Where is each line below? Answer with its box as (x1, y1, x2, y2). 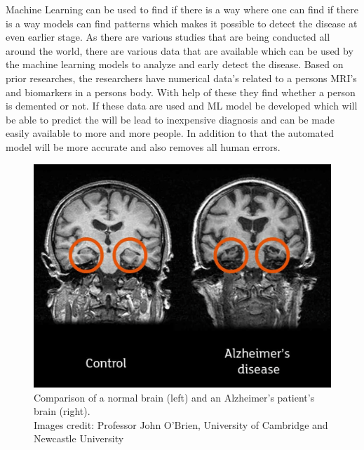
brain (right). (34, 404, 90, 418)
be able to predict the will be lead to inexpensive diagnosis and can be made (6, 112, 335, 126)
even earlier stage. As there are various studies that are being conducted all (6, 29, 330, 44)
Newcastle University (34, 431, 124, 446)
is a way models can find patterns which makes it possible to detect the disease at (6, 15, 358, 30)
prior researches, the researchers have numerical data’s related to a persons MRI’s (6, 70, 357, 85)
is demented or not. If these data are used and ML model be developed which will (6, 98, 358, 113)
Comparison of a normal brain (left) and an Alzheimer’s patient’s (34, 390, 315, 404)
